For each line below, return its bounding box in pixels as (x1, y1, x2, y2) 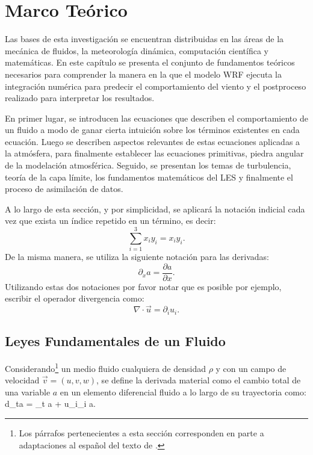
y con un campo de (215, 362, 287, 374)
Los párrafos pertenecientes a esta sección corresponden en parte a (19, 426, 264, 439)
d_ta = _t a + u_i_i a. (5, 397, 96, 410)
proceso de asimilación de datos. (5, 182, 123, 195)
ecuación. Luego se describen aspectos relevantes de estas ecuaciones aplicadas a (5, 135, 300, 147)
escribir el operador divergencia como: (5, 292, 144, 305)
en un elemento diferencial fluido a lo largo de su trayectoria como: (60, 385, 306, 398)
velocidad (5, 374, 40, 386)
